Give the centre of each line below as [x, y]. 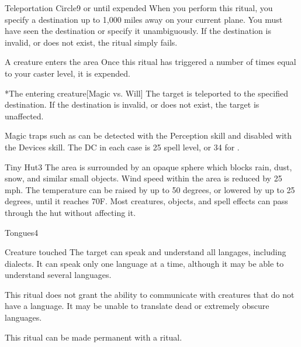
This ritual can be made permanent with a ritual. [94, 337]
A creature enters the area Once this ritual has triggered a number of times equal [150, 62]
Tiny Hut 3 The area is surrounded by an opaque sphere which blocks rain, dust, [148, 166]
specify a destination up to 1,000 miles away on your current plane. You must [144, 19]
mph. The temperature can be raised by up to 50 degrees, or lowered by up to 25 [150, 189]
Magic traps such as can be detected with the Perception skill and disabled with [148, 135]
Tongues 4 [22, 232]
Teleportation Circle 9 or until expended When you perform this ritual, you [139, 8]
